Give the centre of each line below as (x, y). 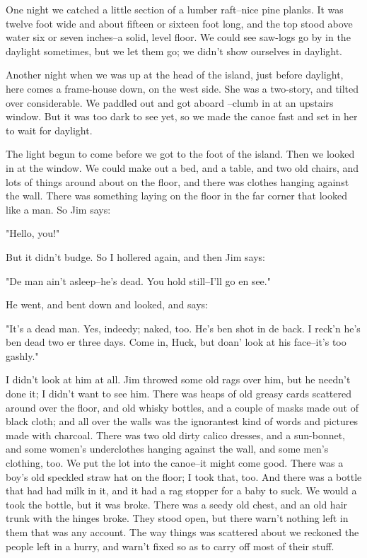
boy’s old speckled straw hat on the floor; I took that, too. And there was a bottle (184, 476)
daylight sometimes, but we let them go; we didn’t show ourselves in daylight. (174, 51)
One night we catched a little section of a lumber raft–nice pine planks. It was (175, 9)
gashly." (22, 355)
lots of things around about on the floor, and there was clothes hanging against (177, 181)
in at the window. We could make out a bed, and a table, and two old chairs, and (182, 167)
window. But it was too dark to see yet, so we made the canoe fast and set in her (182, 116)
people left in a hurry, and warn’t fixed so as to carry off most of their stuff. (170, 546)
